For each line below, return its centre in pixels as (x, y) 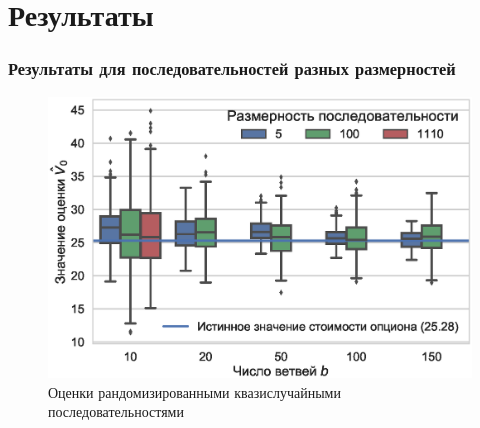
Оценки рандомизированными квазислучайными (194, 391)
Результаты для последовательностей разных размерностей (232, 68)
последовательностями (116, 411)
